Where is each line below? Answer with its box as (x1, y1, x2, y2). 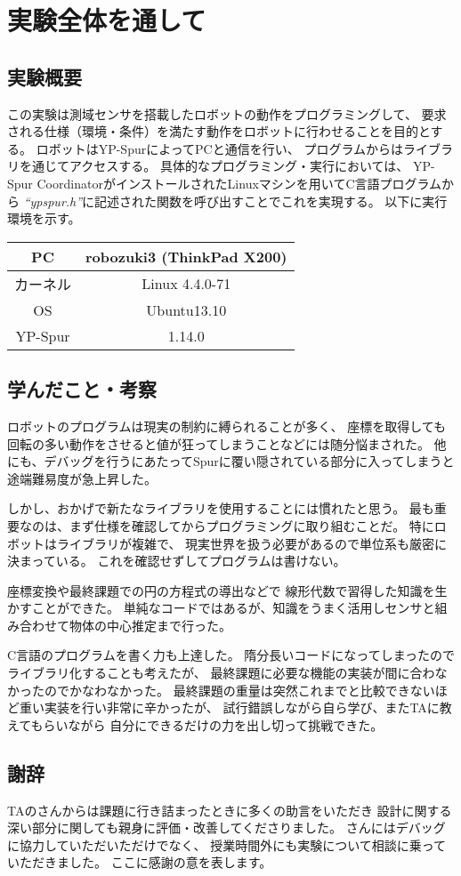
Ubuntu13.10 (146, 299, 227, 320)
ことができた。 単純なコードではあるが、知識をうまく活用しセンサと (31, 599, 435, 617)
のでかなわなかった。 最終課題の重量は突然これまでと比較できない (44, 680, 435, 699)
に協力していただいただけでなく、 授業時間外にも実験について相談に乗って (7, 835, 447, 854)
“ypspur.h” (23, 191, 83, 210)
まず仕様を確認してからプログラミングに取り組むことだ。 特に (69, 516, 434, 534)
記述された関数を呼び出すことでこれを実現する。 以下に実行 (94, 191, 448, 210)
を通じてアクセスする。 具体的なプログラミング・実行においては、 (19, 157, 409, 175)
